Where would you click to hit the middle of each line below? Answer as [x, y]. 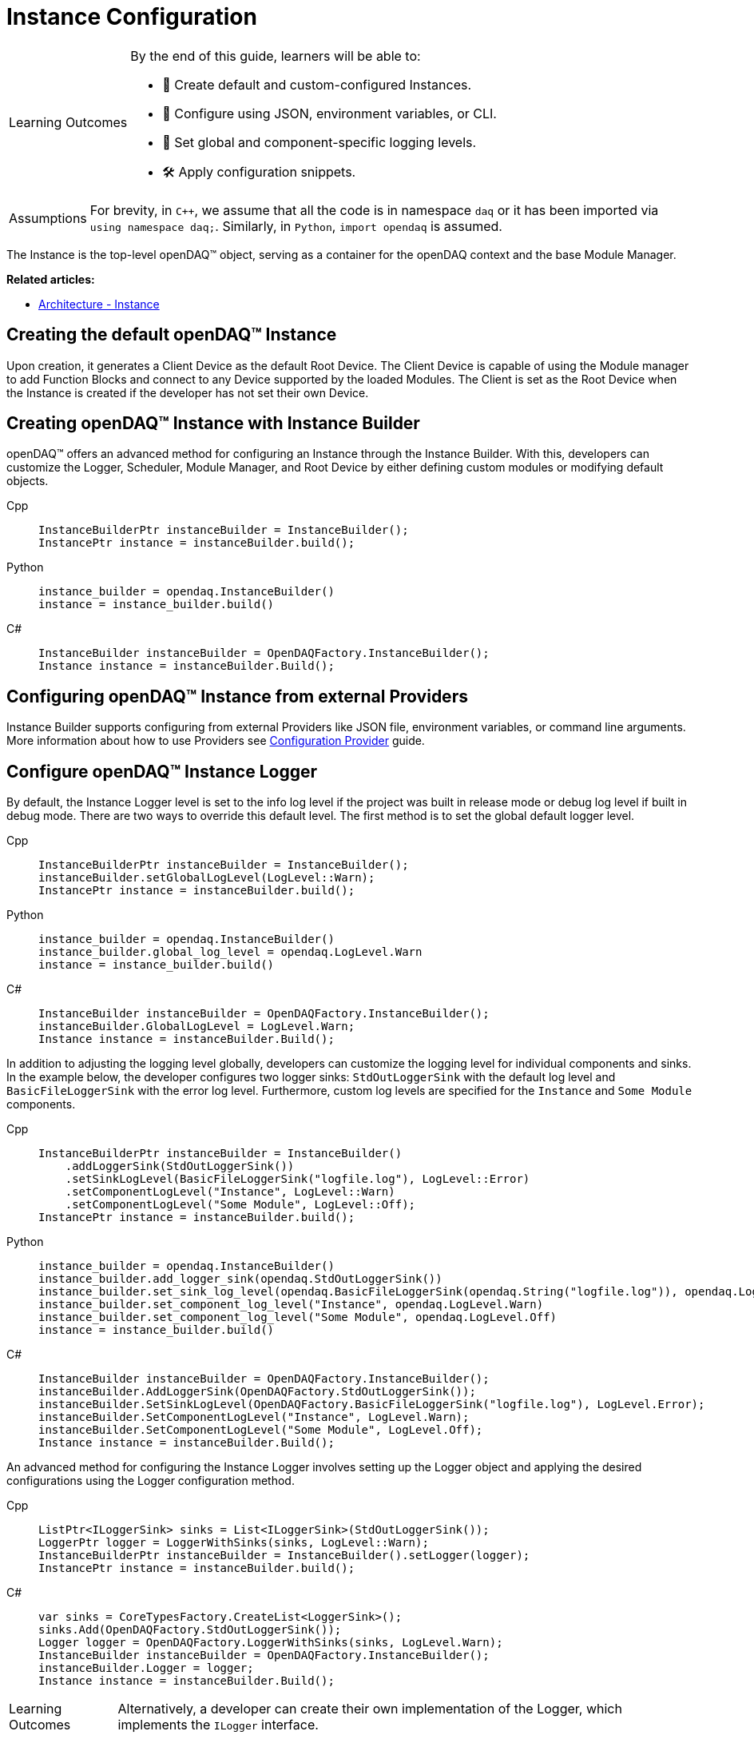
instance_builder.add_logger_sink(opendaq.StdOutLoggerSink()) [240, 1279]
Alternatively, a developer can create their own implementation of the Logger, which [370, 1709]
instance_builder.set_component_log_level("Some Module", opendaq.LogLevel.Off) [298, 1317]
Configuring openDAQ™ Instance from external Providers [237, 696]
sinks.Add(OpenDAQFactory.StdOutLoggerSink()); [190, 1630]
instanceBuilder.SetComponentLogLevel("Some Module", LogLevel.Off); [261, 1430]
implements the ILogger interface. [218, 1725]
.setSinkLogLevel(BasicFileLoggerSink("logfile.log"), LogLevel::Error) [298, 1179]
